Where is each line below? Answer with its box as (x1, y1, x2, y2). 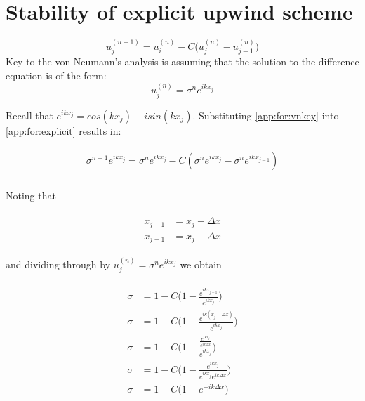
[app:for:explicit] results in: (6, 123, 121, 138)
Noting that (6, 188, 56, 203)
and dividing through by (6, 256, 111, 271)
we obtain (180, 256, 222, 271)
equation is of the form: (6, 67, 107, 82)
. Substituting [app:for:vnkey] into (192, 107, 339, 122)
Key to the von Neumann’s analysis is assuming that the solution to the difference (6, 54, 359, 69)
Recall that (6, 107, 53, 122)
